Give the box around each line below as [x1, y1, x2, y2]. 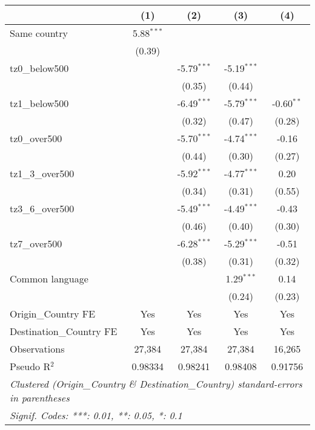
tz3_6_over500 [10, 201, 75, 215]
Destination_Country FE [10, 324, 118, 338]
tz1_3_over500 [10, 166, 75, 180]
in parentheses [10, 391, 70, 405]
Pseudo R [10, 359, 51, 373]
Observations [10, 342, 65, 356]
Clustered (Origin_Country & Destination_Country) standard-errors [10, 377, 302, 391]
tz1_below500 [10, 96, 69, 110]
